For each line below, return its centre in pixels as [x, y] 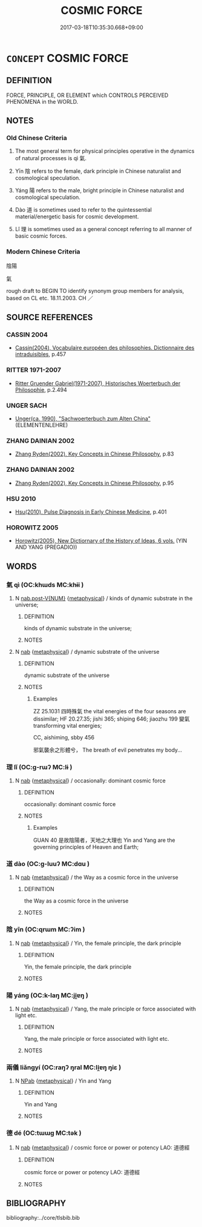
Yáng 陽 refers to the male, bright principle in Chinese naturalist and [99, 190]
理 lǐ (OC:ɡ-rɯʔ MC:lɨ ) [39, 767]
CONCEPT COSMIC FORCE [67, 58]
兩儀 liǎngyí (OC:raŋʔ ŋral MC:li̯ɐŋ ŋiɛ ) [64, 1067]
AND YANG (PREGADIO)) [46, 547]
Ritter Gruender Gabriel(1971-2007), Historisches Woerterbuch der [98, 383]
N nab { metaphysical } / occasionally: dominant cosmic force [90, 781]
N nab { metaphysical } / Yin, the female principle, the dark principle [98, 943]
